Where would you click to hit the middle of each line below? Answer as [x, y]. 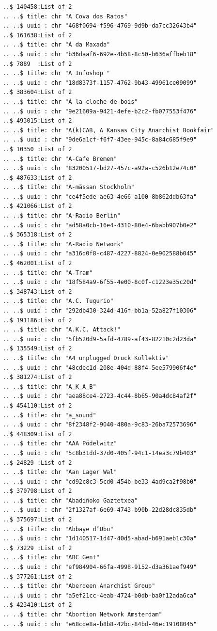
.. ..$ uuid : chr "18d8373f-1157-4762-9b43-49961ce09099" [100, 83]
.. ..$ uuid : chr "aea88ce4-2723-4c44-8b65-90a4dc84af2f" [100, 396]
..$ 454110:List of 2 [37, 405]
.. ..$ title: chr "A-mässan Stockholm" [69, 187]
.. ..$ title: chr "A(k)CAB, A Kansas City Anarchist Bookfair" [108, 130]
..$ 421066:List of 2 [37, 206]
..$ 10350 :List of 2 [37, 149]
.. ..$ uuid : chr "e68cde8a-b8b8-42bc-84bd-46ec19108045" [100, 624]
